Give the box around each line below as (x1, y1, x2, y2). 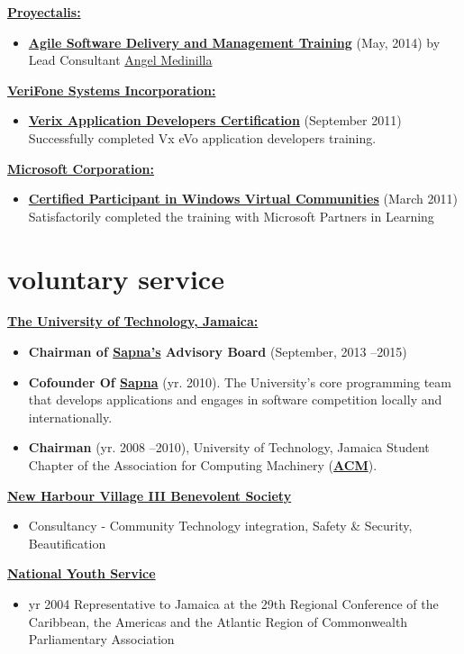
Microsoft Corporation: (7, 159, 154, 177)
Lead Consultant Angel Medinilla (28, 50, 213, 69)
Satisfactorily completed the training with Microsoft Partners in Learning (28, 206, 434, 225)
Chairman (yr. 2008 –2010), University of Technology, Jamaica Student (28, 438, 430, 457)
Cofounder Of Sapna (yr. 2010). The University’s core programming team (28, 372, 451, 391)
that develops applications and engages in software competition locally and (28, 390, 442, 409)
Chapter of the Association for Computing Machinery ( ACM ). (28, 456, 378, 475)
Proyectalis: (7, 3, 81, 21)
